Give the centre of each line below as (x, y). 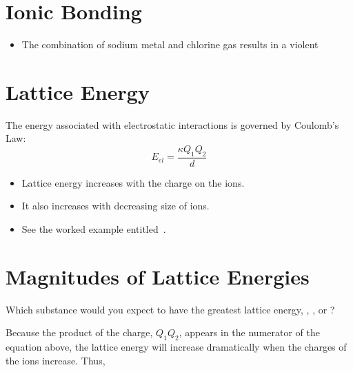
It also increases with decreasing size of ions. (115, 206)
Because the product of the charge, (79, 332)
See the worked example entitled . (94, 229)
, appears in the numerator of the (250, 332)
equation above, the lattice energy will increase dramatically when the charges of (176, 347)
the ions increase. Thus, (56, 360)
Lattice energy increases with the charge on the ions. (133, 182)
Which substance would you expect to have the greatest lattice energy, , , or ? (170, 309)
